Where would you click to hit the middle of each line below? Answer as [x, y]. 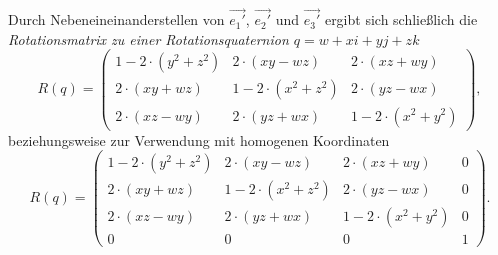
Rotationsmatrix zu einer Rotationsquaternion [148, 38]
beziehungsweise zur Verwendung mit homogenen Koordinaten [199, 139]
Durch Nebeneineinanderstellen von [116, 19]
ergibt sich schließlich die [401, 19]
